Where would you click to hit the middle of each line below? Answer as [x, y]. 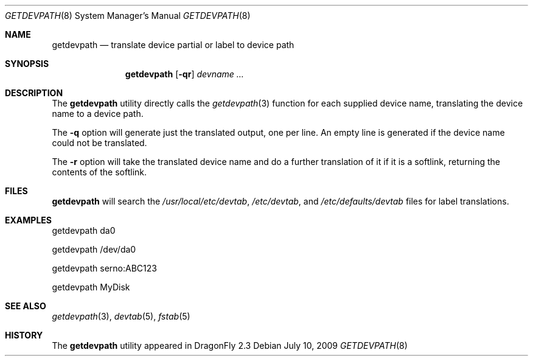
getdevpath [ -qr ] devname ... [184, 74]
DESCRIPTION [34, 93]
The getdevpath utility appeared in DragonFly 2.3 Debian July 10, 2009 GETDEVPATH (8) [230, 345]
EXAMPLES [28, 220]
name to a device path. [98, 114]
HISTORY [24, 335]
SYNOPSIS [27, 64]
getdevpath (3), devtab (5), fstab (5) [121, 316]
